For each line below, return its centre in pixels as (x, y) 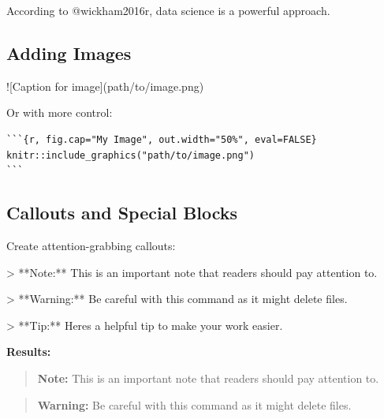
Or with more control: (60, 112)
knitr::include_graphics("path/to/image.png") (130, 155)
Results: (29, 352)
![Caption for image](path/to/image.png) (105, 86)
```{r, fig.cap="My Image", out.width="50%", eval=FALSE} (162, 139)
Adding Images (69, 52)
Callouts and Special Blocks (122, 213)
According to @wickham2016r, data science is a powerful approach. (168, 10)
